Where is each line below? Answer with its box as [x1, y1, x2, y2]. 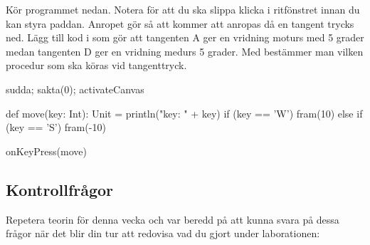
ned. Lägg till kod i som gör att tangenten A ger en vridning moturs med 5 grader [6, 30, 364, 45]
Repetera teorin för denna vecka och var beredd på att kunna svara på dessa [6, 212, 339, 226]
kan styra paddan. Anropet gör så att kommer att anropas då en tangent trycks [6, 16, 354, 31]
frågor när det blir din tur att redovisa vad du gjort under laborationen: [6, 226, 320, 241]
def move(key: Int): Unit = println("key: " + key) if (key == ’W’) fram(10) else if [6, 105, 363, 120]
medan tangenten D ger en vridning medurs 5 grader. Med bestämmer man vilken [6, 43, 364, 58]
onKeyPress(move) [6, 143, 87, 158]
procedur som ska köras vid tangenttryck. [6, 58, 187, 73]
